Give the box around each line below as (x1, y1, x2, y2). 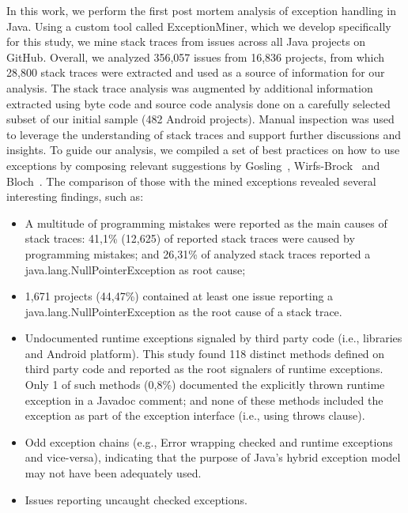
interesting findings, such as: (6, 188, 144, 205)
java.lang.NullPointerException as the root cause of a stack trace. (25, 303, 342, 319)
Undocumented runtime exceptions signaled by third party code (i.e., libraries (25, 330, 402, 346)
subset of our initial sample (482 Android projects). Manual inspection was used (6, 111, 395, 127)
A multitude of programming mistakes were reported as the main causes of (25, 214, 387, 231)
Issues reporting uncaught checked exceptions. (25, 491, 247, 507)
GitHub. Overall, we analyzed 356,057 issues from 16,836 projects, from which (6, 48, 385, 65)
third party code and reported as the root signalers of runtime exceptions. (25, 360, 383, 377)
